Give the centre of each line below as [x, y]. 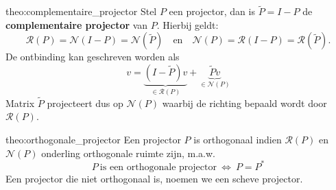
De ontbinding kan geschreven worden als [93, 57]
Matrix [20, 103]
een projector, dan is [212, 11]
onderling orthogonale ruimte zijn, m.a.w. [128, 153]
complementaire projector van [77, 24]
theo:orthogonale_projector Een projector [93, 139]
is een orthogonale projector [158, 167]
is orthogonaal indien [238, 139]
